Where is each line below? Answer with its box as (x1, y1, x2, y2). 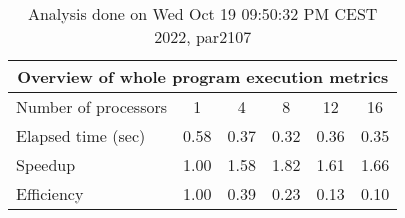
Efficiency (16, 182, 84, 205)
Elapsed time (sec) (16, 124, 146, 147)
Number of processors (16, 95, 168, 118)
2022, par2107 (154, 25, 252, 48)
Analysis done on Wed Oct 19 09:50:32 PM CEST (27, 2, 378, 25)
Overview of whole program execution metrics (17, 65, 389, 88)
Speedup (16, 153, 76, 176)
